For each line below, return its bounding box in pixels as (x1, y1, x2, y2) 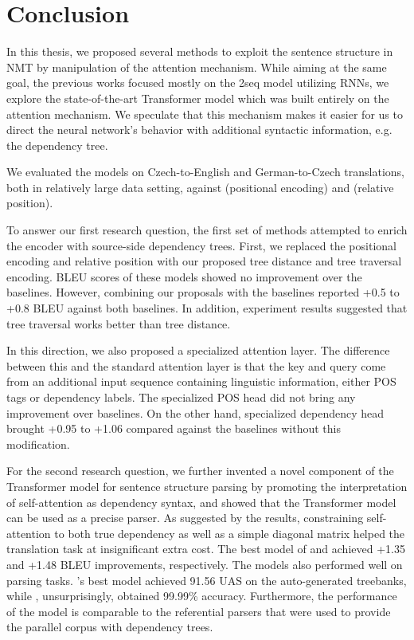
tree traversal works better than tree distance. (6, 315, 231, 332)
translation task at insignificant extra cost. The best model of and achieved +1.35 (6, 540, 405, 557)
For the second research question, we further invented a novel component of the (6, 462, 394, 479)
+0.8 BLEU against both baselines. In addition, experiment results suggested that (6, 300, 408, 316)
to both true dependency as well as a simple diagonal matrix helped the (54, 524, 405, 541)
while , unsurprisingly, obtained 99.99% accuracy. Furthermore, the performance (6, 587, 397, 604)
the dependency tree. (6, 136, 108, 153)
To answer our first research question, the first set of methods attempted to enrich (6, 222, 408, 238)
